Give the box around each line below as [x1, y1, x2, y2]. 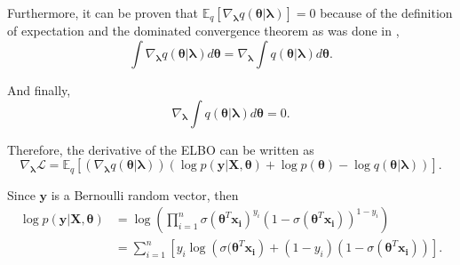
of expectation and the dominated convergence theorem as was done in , [7, 21, 400, 40]
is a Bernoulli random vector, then [51, 185, 239, 204]
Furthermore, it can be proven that [7, 4, 199, 21]
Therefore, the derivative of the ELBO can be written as [7, 140, 314, 158]
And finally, [7, 81, 71, 100]
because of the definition [320, 4, 453, 21]
